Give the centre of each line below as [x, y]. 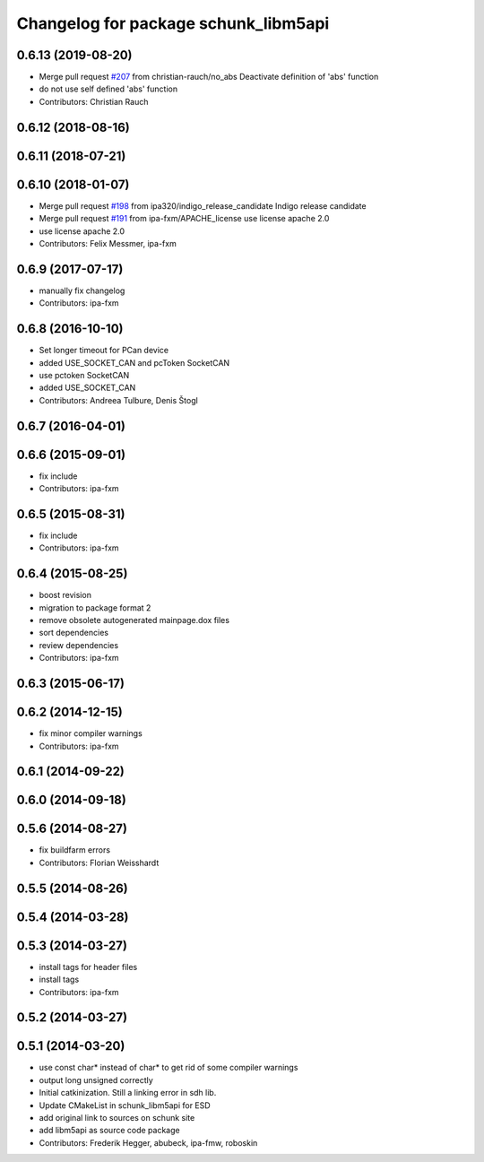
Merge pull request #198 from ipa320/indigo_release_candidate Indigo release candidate [203, 205]
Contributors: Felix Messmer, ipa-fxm [108, 243]
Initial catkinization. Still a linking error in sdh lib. [128, 1093]
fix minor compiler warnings [91, 733]
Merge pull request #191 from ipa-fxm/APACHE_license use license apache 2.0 [184, 219]
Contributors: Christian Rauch [94, 101]
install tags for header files [88, 967]
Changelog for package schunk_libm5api [173, 23]
